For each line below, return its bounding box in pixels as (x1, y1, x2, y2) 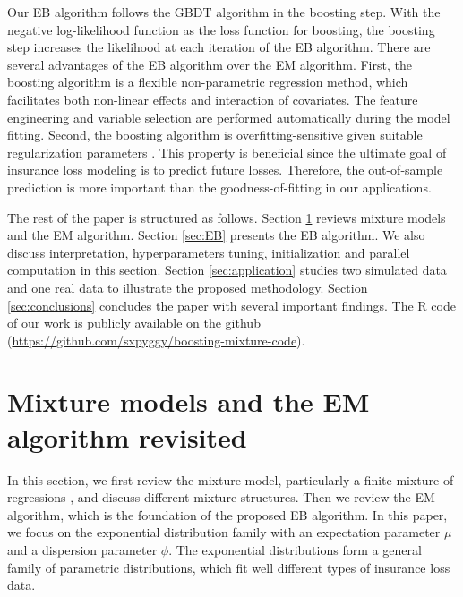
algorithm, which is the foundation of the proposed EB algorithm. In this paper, (7, 505, 448, 524)
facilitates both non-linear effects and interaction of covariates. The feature (7, 90, 418, 108)
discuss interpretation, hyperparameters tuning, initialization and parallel (7, 243, 410, 261)
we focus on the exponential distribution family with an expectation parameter (7, 523, 441, 542)
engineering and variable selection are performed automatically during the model (7, 107, 450, 126)
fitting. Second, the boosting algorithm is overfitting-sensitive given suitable (7, 125, 423, 144)
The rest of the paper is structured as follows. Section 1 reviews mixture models (7, 208, 446, 226)
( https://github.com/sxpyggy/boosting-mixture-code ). (7, 330, 305, 349)
